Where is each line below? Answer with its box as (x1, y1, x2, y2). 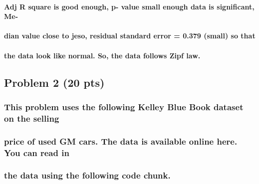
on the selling (4, 112, 59, 124)
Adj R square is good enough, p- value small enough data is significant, (4, 1, 255, 11)
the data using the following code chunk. (4, 169, 171, 182)
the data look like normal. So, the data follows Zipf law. (4, 50, 201, 60)
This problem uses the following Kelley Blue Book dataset (4, 100, 244, 113)
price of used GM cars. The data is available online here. (4, 135, 238, 147)
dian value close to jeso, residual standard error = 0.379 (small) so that (4, 30, 256, 41)
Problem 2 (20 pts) (4, 74, 105, 90)
